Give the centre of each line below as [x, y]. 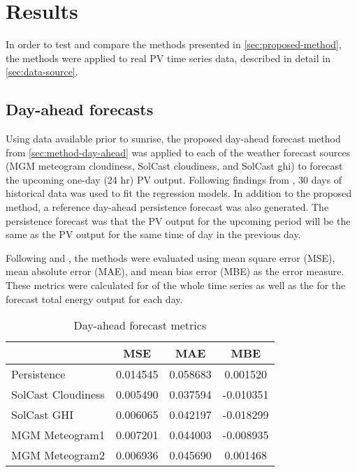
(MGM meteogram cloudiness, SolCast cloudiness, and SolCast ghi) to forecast [174, 166]
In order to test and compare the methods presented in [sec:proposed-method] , [174, 44]
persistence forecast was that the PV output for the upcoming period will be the [178, 220]
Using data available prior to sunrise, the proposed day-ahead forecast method [173, 139]
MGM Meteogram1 [58, 435]
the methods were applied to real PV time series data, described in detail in [168, 58]
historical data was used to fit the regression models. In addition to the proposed [179, 193]
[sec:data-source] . [42, 72]
